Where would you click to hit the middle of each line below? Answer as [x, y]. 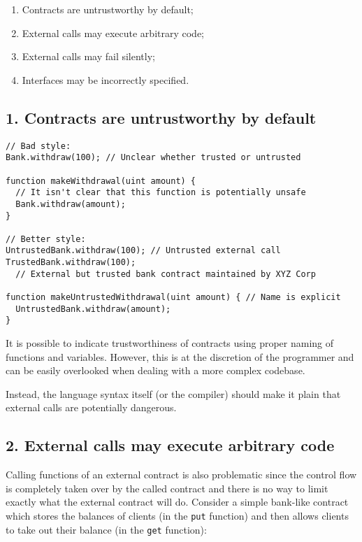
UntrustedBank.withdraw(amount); [93, 309]
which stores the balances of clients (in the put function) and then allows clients [177, 516]
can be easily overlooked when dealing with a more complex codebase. [155, 370]
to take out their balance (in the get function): [106, 529]
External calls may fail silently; [88, 56]
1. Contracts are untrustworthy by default [161, 117]
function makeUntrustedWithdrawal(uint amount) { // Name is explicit [173, 298]
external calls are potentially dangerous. [91, 407]
